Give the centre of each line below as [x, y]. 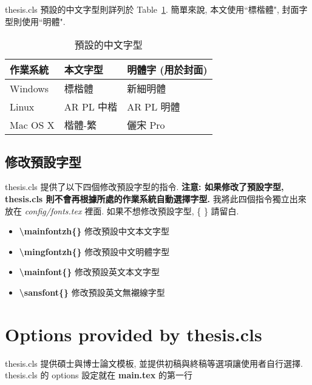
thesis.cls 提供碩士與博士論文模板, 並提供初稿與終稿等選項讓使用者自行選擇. [154, 363]
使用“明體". [43, 21]
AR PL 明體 [154, 107]
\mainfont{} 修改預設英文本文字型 [89, 272]
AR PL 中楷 [91, 107]
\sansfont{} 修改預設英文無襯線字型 [92, 292]
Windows [29, 88]
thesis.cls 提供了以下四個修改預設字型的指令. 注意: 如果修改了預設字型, [144, 187]
